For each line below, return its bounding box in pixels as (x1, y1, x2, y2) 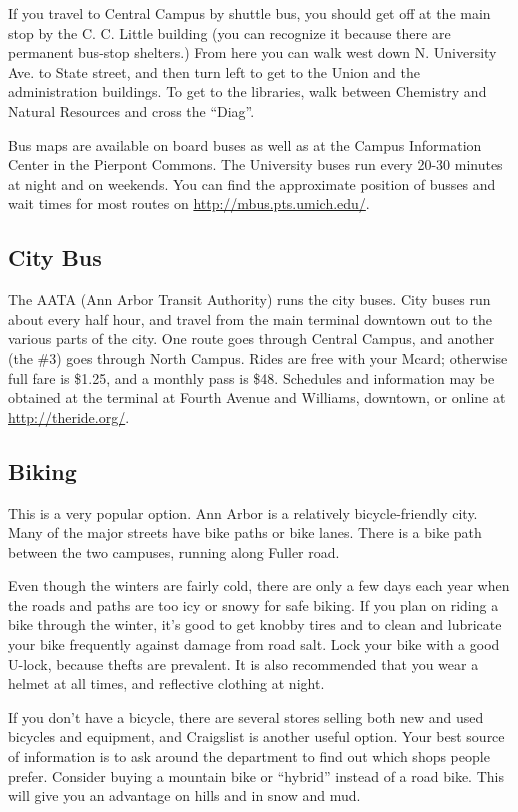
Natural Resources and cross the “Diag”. (8, 100, 255, 121)
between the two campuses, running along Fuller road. (8, 541, 340, 562)
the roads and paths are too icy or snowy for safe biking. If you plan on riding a (8, 594, 499, 615)
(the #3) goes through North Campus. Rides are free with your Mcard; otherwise (8, 347, 508, 368)
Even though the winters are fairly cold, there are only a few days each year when (8, 575, 510, 596)
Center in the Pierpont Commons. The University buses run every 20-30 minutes (8, 154, 503, 175)
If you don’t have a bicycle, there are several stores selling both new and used (8, 706, 484, 727)
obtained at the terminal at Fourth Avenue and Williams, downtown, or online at (8, 387, 506, 408)
